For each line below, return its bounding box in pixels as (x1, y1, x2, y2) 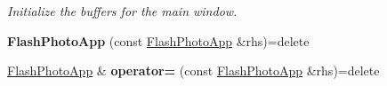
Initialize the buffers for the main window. (7, 2, 238, 20)
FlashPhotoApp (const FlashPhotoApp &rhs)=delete (7, 31, 310, 50)
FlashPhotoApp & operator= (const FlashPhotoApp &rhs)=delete (7, 61, 380, 80)
